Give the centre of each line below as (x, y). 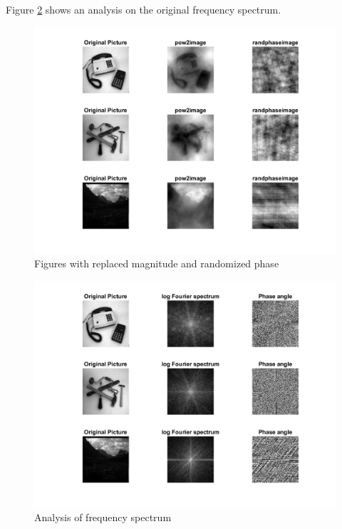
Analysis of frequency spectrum (103, 517)
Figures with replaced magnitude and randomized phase (157, 263)
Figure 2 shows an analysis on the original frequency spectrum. (144, 9)
